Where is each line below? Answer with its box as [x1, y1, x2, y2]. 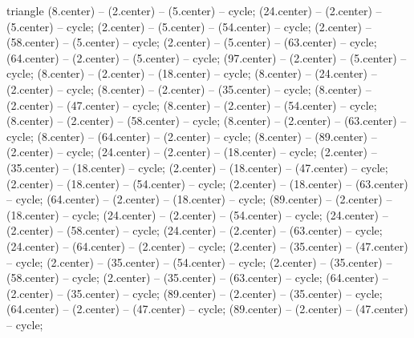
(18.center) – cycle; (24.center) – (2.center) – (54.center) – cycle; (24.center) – [6, 206, 388, 223]
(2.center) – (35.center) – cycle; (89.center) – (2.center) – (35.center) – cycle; [6, 284, 383, 301]
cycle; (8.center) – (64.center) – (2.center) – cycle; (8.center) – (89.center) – [6, 127, 377, 144]
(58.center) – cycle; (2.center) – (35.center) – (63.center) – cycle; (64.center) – [6, 269, 388, 286]
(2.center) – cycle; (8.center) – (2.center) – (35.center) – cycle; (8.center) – [6, 80, 371, 97]
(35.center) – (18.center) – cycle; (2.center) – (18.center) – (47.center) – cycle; [6, 159, 388, 175]
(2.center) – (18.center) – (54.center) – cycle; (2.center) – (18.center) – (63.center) [6, 175, 408, 191]
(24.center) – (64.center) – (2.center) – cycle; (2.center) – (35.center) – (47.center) [6, 237, 408, 254]
